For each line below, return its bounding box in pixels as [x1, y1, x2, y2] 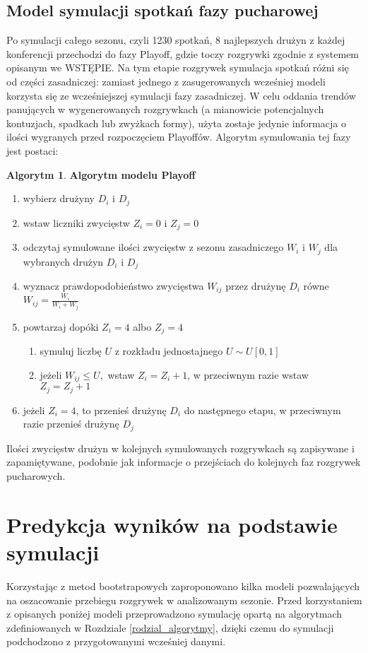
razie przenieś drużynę [23, 416, 119, 431]
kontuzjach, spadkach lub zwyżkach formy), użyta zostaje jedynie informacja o [6, 115, 346, 130]
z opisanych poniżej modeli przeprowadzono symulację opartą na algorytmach [6, 606, 343, 621]
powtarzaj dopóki [23, 319, 99, 334]
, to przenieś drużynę [76, 402, 167, 417]
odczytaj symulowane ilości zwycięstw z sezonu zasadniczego [23, 240, 284, 254]
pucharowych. [6, 469, 66, 483]
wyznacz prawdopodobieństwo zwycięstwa [23, 278, 204, 293]
